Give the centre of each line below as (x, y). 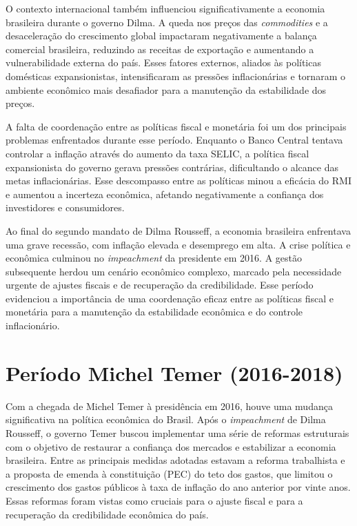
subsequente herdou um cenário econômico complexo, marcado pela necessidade (174, 271)
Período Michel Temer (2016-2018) (174, 372)
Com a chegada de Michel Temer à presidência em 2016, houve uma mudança (169, 406)
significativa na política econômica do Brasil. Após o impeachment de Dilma (166, 419)
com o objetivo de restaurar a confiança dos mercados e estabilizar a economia (171, 446)
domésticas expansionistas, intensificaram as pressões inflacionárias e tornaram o (175, 76)
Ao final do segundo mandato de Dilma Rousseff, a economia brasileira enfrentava (178, 230)
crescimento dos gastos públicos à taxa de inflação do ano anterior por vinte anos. (178, 487)
